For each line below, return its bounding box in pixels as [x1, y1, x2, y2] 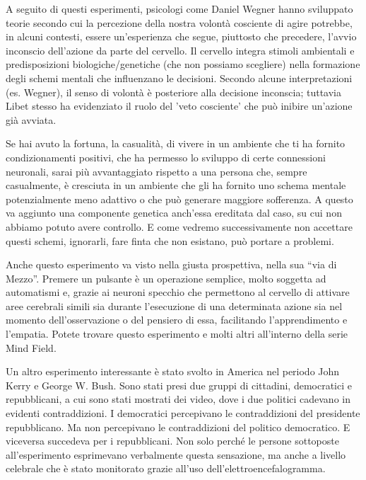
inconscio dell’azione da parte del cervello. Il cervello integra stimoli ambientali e [6, 42, 355, 57]
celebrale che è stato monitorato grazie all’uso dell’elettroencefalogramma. [6, 461, 326, 476]
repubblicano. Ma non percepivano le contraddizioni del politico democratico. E [6, 419, 350, 434]
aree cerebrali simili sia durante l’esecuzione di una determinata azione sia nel [6, 298, 343, 313]
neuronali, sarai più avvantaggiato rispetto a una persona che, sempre [6, 164, 307, 178]
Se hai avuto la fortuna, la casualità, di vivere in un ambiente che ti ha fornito [6, 136, 346, 151]
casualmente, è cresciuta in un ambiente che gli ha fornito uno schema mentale [6, 178, 346, 193]
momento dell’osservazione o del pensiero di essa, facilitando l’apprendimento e [6, 312, 348, 327]
